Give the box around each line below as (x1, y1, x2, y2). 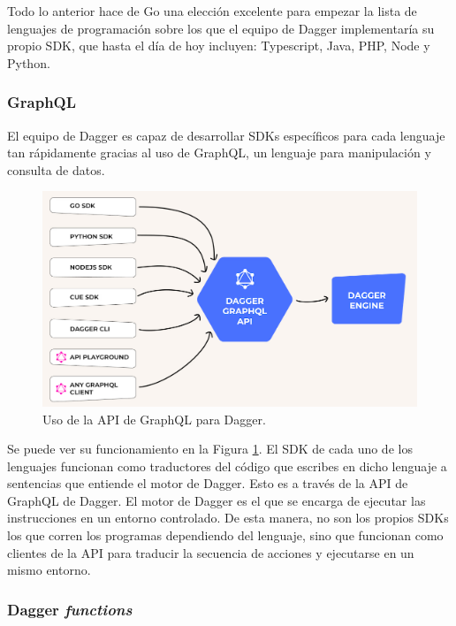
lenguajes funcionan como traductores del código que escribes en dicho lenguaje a (7, 456, 447, 475)
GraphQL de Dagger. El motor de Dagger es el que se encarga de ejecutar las (7, 491, 426, 509)
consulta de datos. (7, 160, 105, 179)
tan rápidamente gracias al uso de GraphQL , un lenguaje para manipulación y (7, 143, 431, 162)
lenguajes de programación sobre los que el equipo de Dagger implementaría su (7, 19, 435, 37)
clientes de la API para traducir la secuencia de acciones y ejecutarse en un (7, 543, 414, 561)
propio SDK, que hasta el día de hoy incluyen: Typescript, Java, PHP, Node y (7, 36, 430, 55)
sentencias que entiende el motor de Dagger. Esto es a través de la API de (7, 474, 408, 492)
